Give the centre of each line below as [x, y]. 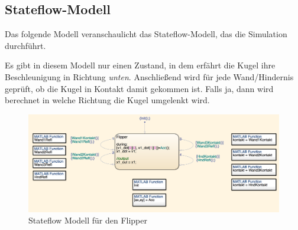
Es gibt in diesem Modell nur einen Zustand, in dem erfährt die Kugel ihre [140, 65]
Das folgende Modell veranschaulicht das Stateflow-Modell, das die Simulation [146, 34]
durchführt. [25, 45]
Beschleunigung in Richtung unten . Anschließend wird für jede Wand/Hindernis [149, 76]
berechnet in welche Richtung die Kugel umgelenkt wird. [107, 100]
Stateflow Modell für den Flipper [88, 220]
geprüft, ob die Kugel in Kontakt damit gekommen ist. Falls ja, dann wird [139, 88]
